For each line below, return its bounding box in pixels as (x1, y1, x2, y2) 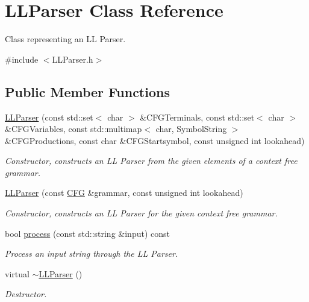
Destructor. (5, 288, 47, 300)
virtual (5, 267, 30, 280)
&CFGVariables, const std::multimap (5, 122, 142, 135)
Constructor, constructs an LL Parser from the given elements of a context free (5, 154, 298, 167)
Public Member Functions (5, 82, 170, 101)
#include (5, 52, 39, 65)
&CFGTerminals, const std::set (140, 110, 255, 123)
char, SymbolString (155, 122, 227, 135)
